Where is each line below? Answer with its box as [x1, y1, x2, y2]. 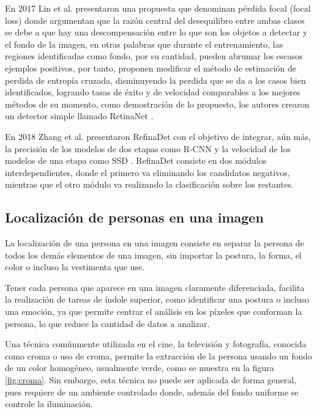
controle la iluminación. [5, 397, 93, 410]
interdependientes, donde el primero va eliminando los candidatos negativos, [5, 166, 290, 178]
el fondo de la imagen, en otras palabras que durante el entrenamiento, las [5, 37, 283, 50]
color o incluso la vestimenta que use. [5, 260, 145, 273]
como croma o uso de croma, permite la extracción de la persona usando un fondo [5, 349, 313, 362]
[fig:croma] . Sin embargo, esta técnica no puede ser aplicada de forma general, [5, 373, 297, 386]
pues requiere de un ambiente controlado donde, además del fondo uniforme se [5, 385, 299, 398]
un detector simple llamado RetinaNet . [5, 109, 154, 122]
